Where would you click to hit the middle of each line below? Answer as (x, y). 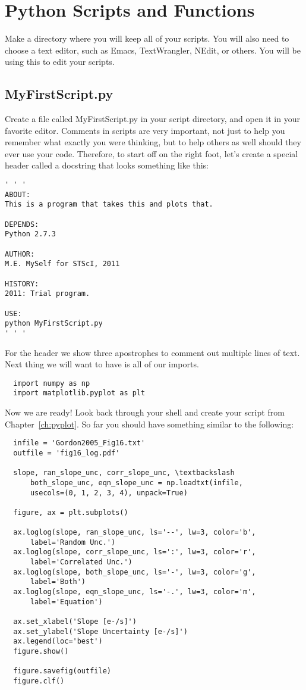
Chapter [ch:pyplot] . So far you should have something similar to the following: (149, 424)
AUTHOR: (20, 254)
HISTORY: (22, 284)
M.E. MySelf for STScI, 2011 (62, 264)
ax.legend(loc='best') (58, 641)
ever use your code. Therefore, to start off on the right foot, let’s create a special (152, 153)
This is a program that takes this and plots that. (109, 204)
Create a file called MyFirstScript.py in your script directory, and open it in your (152, 119)
